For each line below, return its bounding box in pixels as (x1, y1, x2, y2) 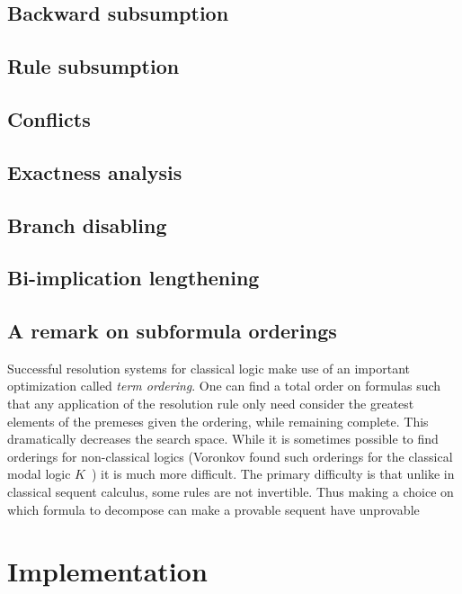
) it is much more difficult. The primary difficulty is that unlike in (91, 464, 455, 483)
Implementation (7, 553, 208, 589)
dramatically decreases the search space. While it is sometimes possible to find (7, 429, 439, 448)
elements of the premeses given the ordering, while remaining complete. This (7, 411, 429, 430)
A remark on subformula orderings (7, 317, 337, 345)
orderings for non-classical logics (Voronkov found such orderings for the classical (7, 446, 453, 465)
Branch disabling (7, 211, 167, 238)
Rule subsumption (7, 52, 180, 80)
